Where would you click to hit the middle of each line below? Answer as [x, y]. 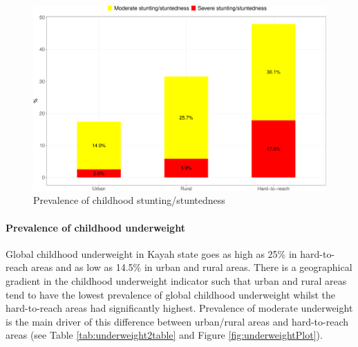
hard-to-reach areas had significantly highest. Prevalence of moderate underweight [179, 308]
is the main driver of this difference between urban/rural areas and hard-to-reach [177, 321]
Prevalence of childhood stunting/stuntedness [129, 200]
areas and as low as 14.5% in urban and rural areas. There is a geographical [191, 267]
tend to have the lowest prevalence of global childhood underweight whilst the [171, 294]
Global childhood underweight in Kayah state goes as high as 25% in [151, 253]
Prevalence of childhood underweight [95, 227]
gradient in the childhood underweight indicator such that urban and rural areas [176, 281]
